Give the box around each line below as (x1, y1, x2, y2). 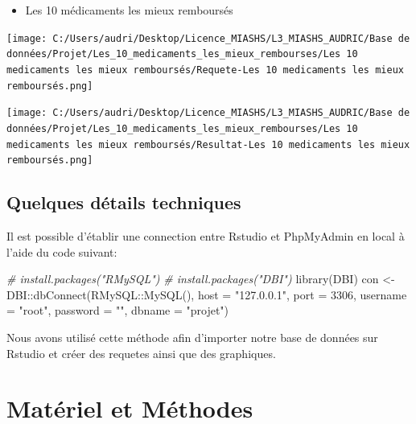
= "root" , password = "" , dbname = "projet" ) (6, 302, 229, 319)
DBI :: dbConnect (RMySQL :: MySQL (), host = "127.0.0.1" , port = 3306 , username (6, 286, 407, 303)
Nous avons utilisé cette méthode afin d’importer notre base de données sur (6, 329, 378, 346)
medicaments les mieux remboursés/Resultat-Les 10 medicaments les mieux (6, 138, 410, 150)
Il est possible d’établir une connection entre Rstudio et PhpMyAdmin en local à (6, 228, 405, 245)
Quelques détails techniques (6, 190, 241, 215)
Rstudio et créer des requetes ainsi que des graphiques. (6, 344, 276, 361)
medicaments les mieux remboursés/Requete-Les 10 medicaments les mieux (6, 64, 404, 76)
